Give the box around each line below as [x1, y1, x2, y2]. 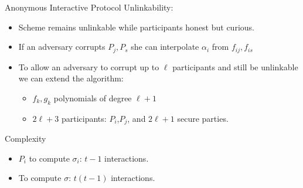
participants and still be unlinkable [172, 60, 298, 73]
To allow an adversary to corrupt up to [18, 60, 159, 73]
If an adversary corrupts [18, 40, 105, 53]
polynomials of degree [53, 91, 132, 104]
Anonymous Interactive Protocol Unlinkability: [5, 1, 173, 13]
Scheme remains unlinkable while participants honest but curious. [18, 20, 254, 33]
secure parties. [177, 112, 229, 124]
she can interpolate [131, 40, 199, 53]
